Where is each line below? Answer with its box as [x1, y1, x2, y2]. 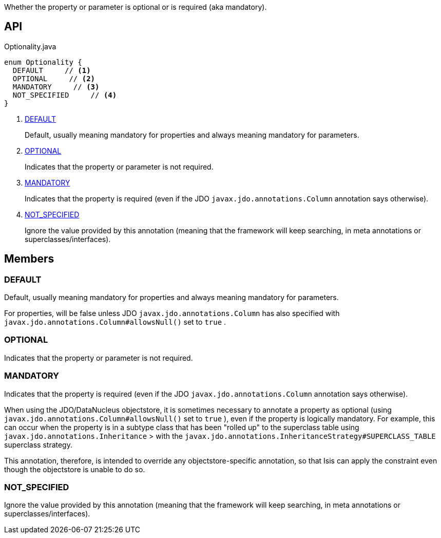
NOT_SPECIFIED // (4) [12, 90, 117, 99]
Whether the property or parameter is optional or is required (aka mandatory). [4, 3, 267, 11]
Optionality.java [4, 42, 56, 51]
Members [4, 252, 54, 266]
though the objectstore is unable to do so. [4, 465, 145, 474]
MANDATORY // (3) [12, 82, 100, 91]
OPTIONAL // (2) [12, 74, 95, 83]
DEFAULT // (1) [12, 66, 91, 75]
